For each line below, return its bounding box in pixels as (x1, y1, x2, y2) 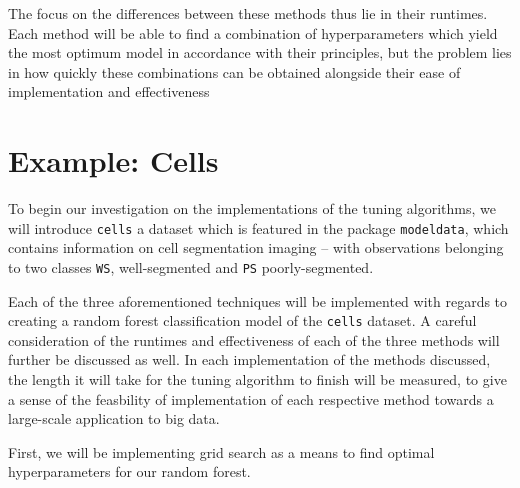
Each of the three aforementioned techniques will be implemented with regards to (8, 290, 508, 311)
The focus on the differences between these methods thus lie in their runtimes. (8, 3, 488, 23)
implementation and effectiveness (8, 81, 210, 102)
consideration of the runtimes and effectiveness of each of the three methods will (8, 329, 500, 350)
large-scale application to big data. (8, 408, 220, 429)
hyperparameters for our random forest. (8, 461, 251, 482)
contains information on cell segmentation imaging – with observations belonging (8, 237, 504, 258)
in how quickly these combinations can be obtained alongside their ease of (8, 61, 461, 82)
